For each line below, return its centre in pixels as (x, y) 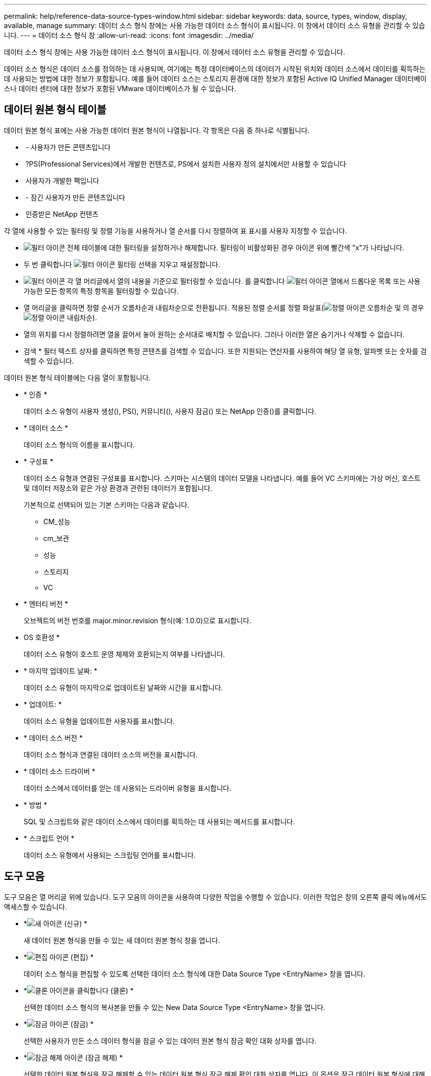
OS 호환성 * (42, 637)
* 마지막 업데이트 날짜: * (61, 671)
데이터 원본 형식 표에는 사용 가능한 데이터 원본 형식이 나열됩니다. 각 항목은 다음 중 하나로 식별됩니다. (157, 130)
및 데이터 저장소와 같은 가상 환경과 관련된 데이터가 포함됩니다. (118, 488)
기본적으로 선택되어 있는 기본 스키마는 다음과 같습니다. (107, 504)
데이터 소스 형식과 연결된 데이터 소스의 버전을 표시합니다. (111, 754)
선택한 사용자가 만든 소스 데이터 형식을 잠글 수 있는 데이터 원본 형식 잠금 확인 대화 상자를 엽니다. (170, 1041)
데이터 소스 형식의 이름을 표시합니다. (79, 444)
